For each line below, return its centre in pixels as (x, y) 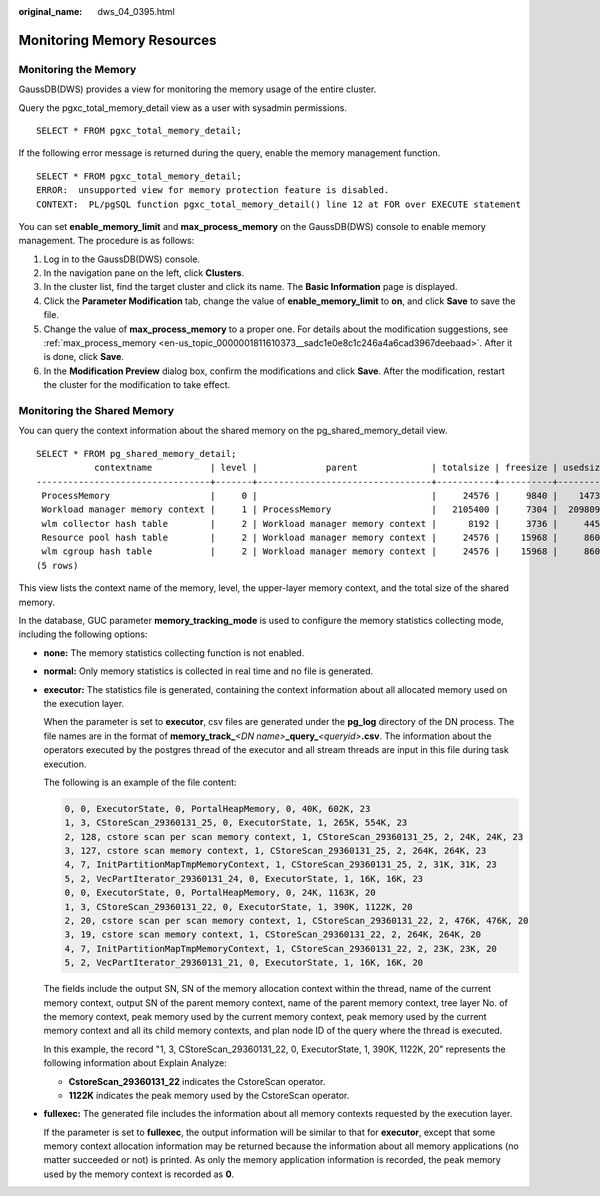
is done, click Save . (84, 357)
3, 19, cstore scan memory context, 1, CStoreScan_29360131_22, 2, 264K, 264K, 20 (273, 934)
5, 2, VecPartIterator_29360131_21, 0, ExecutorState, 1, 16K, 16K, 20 (244, 963)
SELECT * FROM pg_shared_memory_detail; (136, 453)
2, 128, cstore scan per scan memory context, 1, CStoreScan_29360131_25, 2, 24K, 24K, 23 (294, 836)
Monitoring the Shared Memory (96, 410)
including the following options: (83, 634)
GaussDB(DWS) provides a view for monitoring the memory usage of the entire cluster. (197, 89)
